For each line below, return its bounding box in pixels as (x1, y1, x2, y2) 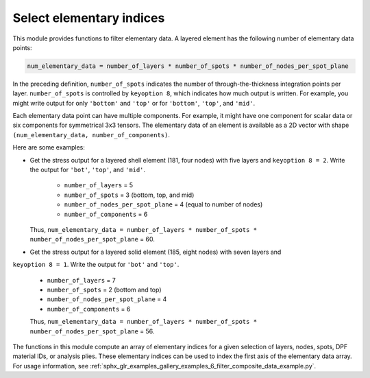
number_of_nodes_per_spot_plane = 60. (29, 235, 156, 244)
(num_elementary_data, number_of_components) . (12, 130, 171, 139)
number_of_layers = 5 (64, 181, 134, 189)
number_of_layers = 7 (47, 276, 116, 284)
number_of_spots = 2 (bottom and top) (47, 285, 162, 294)
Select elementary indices (12, 10, 165, 25)
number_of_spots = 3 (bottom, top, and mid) (64, 191, 195, 199)
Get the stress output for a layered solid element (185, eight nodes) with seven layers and (29, 248, 282, 256)
